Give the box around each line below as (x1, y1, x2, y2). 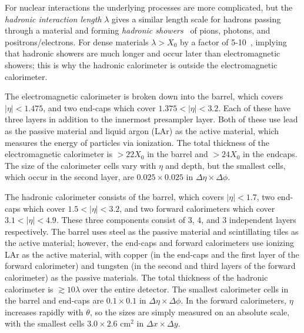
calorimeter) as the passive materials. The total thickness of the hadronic (5, 271, 268, 284)
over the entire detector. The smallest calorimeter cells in (82, 282, 289, 295)
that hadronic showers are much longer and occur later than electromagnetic (5, 47, 280, 59)
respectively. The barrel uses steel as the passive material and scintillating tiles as (5, 225, 299, 237)
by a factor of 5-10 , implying (180, 35, 287, 48)
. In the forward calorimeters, (181, 294, 286, 307)
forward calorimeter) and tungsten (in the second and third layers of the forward (5, 259, 296, 272)
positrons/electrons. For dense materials (5, 35, 149, 48)
